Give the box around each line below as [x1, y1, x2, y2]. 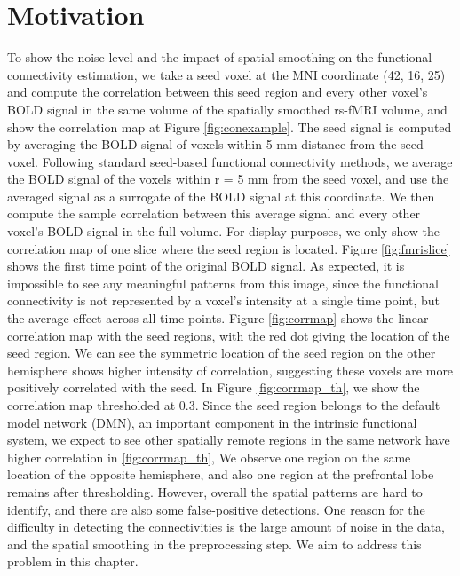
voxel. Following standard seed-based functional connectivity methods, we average [7, 152, 453, 170]
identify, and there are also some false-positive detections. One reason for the [7, 500, 425, 518]
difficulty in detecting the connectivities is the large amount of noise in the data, [7, 517, 445, 536]
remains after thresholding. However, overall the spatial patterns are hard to [7, 482, 423, 501]
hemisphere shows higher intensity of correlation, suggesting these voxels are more [7, 360, 454, 379]
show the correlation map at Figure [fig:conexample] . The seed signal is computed [7, 117, 452, 136]
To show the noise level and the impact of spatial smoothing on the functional [7, 48, 432, 67]
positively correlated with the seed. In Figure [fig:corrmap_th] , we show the [7, 378, 420, 397]
